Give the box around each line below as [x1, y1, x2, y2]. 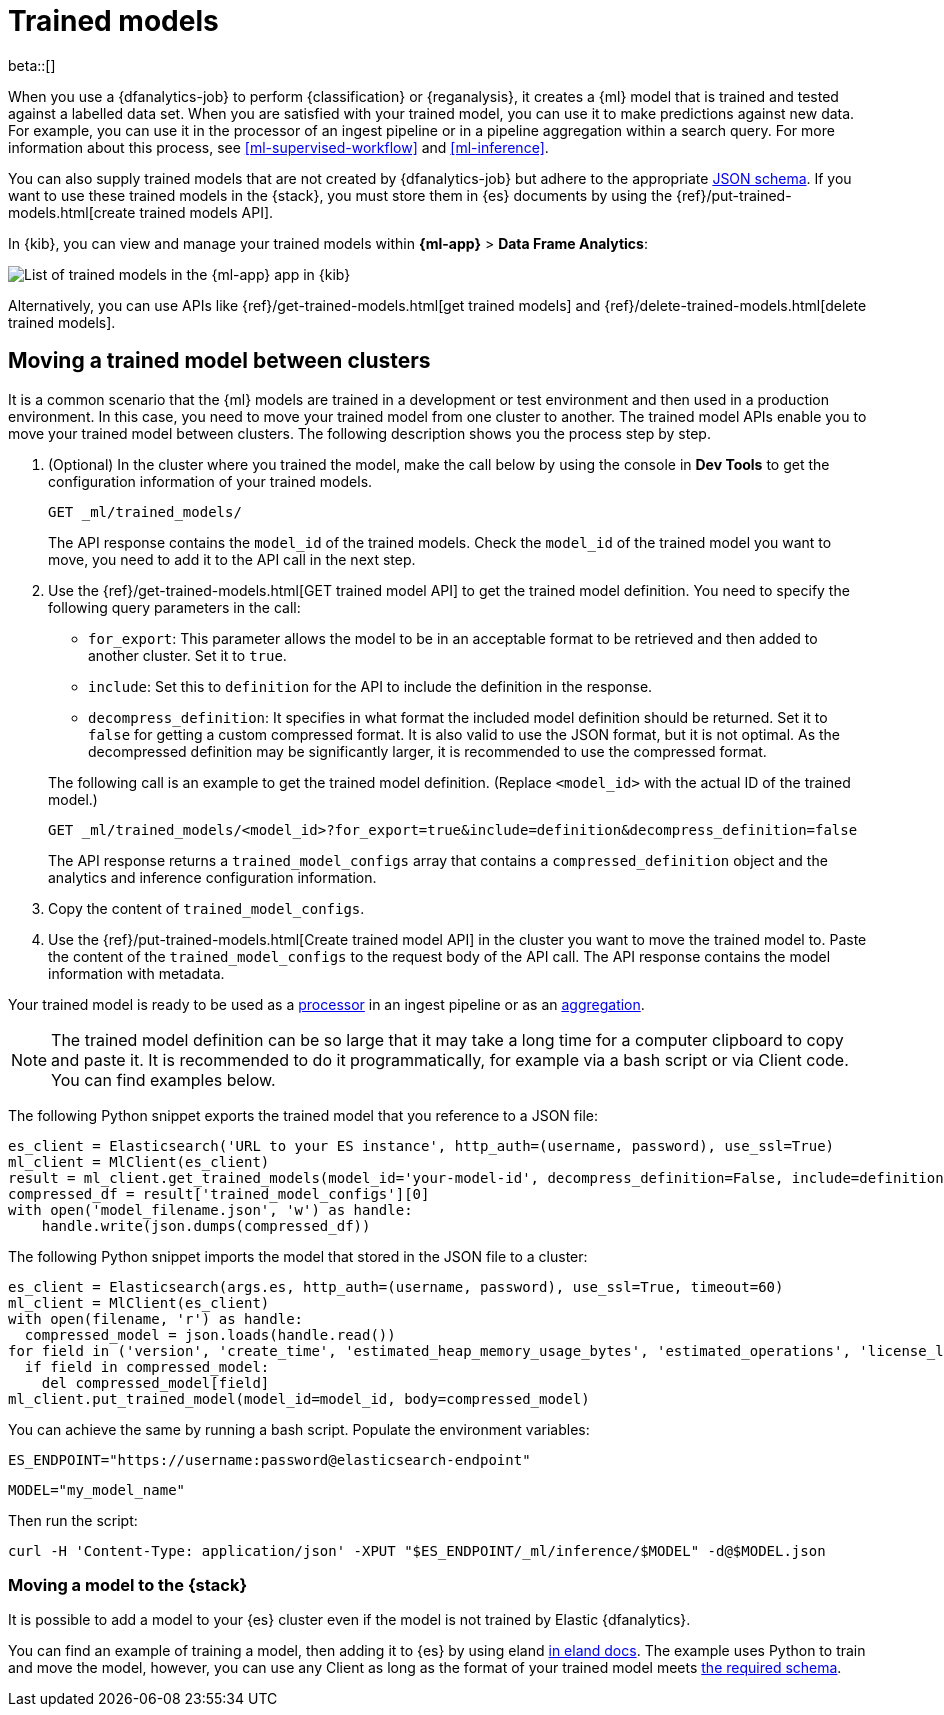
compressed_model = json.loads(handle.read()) [24, 1326, 396, 1343]
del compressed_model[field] [41, 1374, 270, 1391]
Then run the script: [8, 1511, 138, 1529]
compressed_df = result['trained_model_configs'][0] [8, 1185, 430, 1202]
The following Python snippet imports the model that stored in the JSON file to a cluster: [8, 1247, 588, 1265]
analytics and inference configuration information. [48, 868, 377, 886]
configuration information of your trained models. [48, 472, 373, 490]
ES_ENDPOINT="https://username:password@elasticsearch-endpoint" [8, 1451, 531, 1468]
